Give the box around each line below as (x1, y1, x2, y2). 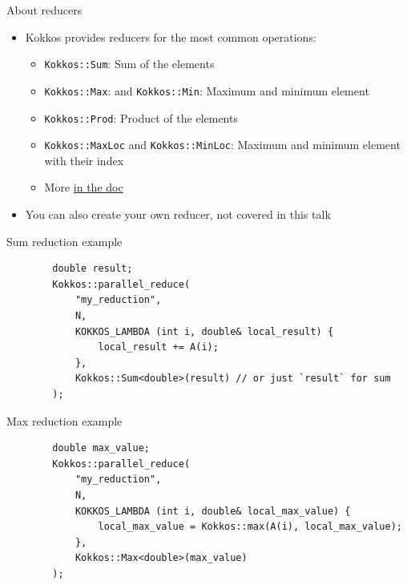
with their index (44, 151, 124, 168)
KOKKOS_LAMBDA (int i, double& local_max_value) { (75, 505, 351, 517)
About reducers (6, 2, 83, 18)
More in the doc (44, 179, 123, 196)
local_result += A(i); (98, 341, 219, 353)
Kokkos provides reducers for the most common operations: (25, 28, 316, 45)
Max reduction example (6, 412, 123, 429)
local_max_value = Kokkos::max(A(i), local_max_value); (98, 521, 402, 533)
